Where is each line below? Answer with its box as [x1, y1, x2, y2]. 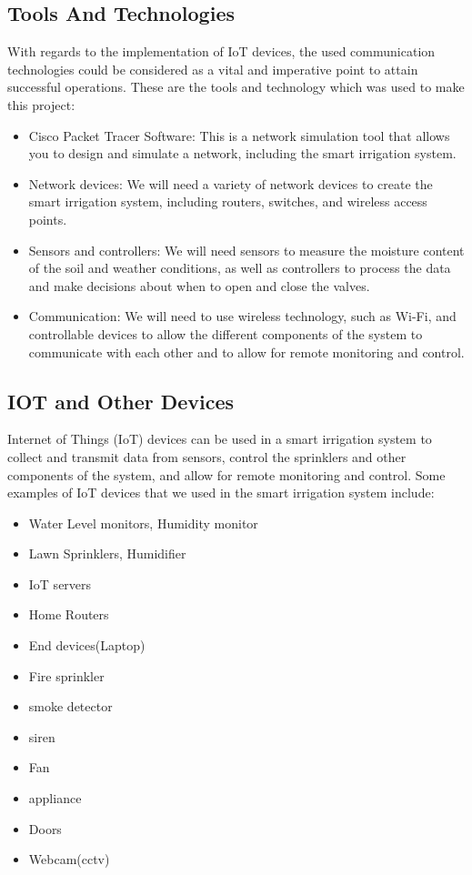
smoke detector [28, 697, 113, 716]
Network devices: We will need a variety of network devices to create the [28, 174, 433, 193]
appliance [28, 789, 82, 808]
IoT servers [28, 574, 92, 593]
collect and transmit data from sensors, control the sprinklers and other [7, 447, 407, 466]
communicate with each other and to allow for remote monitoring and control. [28, 342, 465, 361]
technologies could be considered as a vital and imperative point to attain [7, 59, 418, 78]
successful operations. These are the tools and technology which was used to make [7, 77, 465, 96]
